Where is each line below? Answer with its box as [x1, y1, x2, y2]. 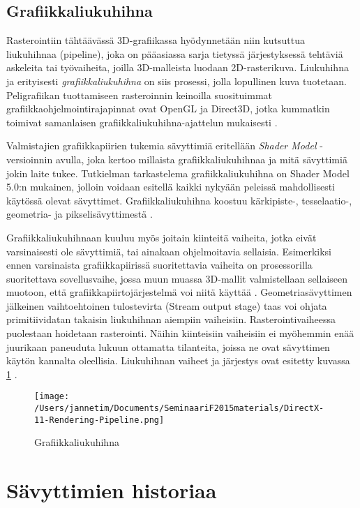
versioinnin [6, 151, 53, 166]
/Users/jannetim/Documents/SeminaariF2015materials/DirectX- [34, 403, 324, 414]
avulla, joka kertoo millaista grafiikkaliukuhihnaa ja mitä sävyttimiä [55, 151, 347, 166]
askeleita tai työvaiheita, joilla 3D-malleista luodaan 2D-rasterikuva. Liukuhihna [6, 60, 349, 75]
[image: [34, 391, 70, 402]
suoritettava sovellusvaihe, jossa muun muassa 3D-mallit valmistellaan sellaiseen [6, 271, 348, 285]
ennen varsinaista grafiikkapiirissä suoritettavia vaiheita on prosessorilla [6, 257, 313, 272]
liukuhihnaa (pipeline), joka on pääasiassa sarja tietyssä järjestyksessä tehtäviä [6, 46, 343, 61]
